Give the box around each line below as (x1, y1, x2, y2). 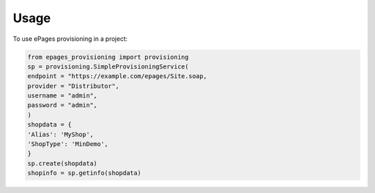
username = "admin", (27, 92, 97, 100)
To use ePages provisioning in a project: (12, 35, 128, 43)
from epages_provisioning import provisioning (27, 53, 189, 61)
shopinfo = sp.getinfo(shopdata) (27, 169, 142, 177)
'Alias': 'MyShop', (27, 130, 94, 138)
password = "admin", (27, 101, 97, 109)
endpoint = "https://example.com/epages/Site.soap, (27, 73, 208, 80)
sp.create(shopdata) (27, 159, 97, 167)
